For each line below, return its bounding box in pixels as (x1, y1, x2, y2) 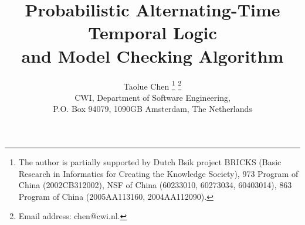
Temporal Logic (88, 21, 217, 45)
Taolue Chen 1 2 (123, 78, 182, 92)
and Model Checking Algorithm (21, 43, 284, 67)
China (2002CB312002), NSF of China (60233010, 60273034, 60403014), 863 (18, 179, 292, 191)
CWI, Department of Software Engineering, (74, 91, 231, 103)
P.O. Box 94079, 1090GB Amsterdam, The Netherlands (53, 103, 252, 115)
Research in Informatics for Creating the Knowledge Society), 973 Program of (18, 167, 299, 179)
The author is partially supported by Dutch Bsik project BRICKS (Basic (18, 155, 282, 168)
